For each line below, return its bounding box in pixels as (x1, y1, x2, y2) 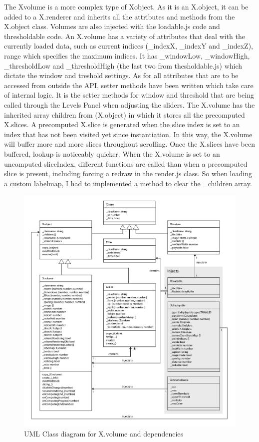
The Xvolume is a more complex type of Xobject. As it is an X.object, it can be (4, 2, 249, 12)
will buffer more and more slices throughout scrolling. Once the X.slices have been (4, 139, 255, 149)
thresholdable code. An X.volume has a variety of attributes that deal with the (4, 31, 245, 41)
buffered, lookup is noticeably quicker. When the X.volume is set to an (4, 148, 220, 159)
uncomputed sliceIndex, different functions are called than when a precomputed (4, 158, 248, 169)
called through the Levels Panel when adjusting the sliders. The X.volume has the (4, 99, 255, 110)
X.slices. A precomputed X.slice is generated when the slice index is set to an (4, 119, 240, 130)
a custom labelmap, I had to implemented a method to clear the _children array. (4, 178, 252, 188)
